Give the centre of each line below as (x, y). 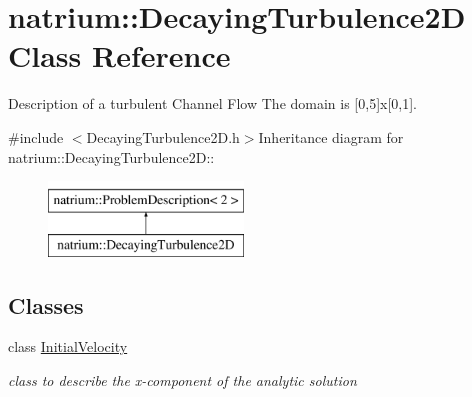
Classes (46, 304)
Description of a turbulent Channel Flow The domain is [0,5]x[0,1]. (212, 103)
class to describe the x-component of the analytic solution (182, 380)
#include (36, 136)
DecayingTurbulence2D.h (163, 136)
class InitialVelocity (68, 346)
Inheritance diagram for (331, 136)
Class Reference (119, 55)
